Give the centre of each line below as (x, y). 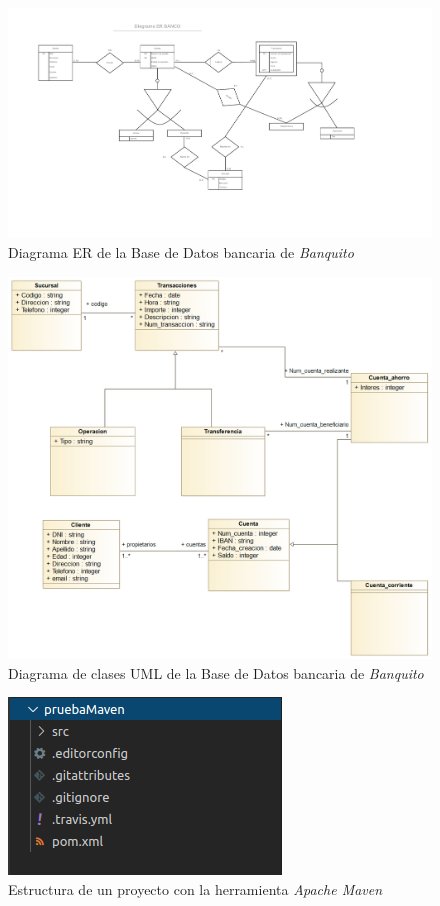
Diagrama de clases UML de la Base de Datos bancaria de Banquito (216, 672)
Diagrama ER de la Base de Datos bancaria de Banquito (181, 252)
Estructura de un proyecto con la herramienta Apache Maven (195, 889)
